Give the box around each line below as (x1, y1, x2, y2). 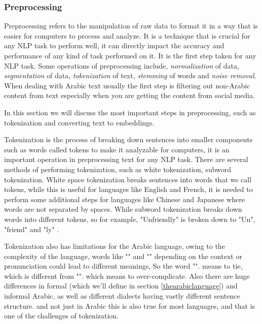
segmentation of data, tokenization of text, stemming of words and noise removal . (4, 70, 256, 81)
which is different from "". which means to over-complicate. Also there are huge (4, 270, 250, 281)
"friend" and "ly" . (4, 223, 59, 234)
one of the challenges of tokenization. (4, 310, 119, 321)
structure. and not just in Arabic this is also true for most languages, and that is (4, 300, 255, 311)
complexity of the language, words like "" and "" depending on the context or (4, 250, 242, 261)
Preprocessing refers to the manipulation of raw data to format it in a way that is (4, 20, 258, 31)
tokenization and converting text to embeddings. (4, 117, 155, 127)
